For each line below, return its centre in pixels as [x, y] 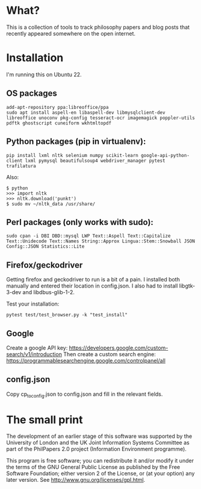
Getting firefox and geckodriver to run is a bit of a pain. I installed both [93, 280]
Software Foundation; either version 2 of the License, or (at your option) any [100, 473]
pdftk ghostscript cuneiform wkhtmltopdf [59, 123]
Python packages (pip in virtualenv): [76, 142]
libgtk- [187, 286]
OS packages [32, 94]
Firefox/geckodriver [45, 265]
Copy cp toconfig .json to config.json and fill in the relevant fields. [85, 395]
